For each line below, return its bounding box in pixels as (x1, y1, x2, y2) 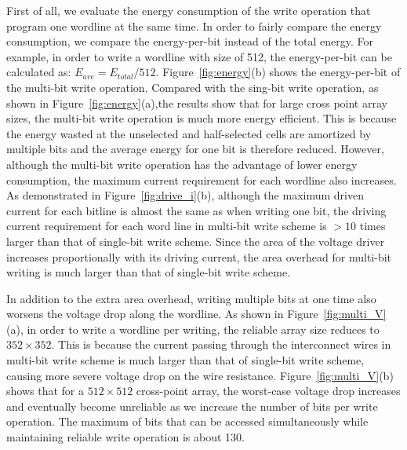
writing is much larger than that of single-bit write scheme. (6, 264, 291, 280)
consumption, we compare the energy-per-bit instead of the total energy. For (6, 33, 373, 49)
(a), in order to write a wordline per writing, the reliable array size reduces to (6, 320, 380, 337)
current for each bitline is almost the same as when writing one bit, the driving (6, 202, 387, 218)
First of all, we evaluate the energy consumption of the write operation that (6, 2, 371, 18)
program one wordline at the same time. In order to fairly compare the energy (6, 17, 382, 34)
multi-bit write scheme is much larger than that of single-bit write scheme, (6, 352, 365, 368)
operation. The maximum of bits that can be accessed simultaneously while (6, 413, 369, 430)
